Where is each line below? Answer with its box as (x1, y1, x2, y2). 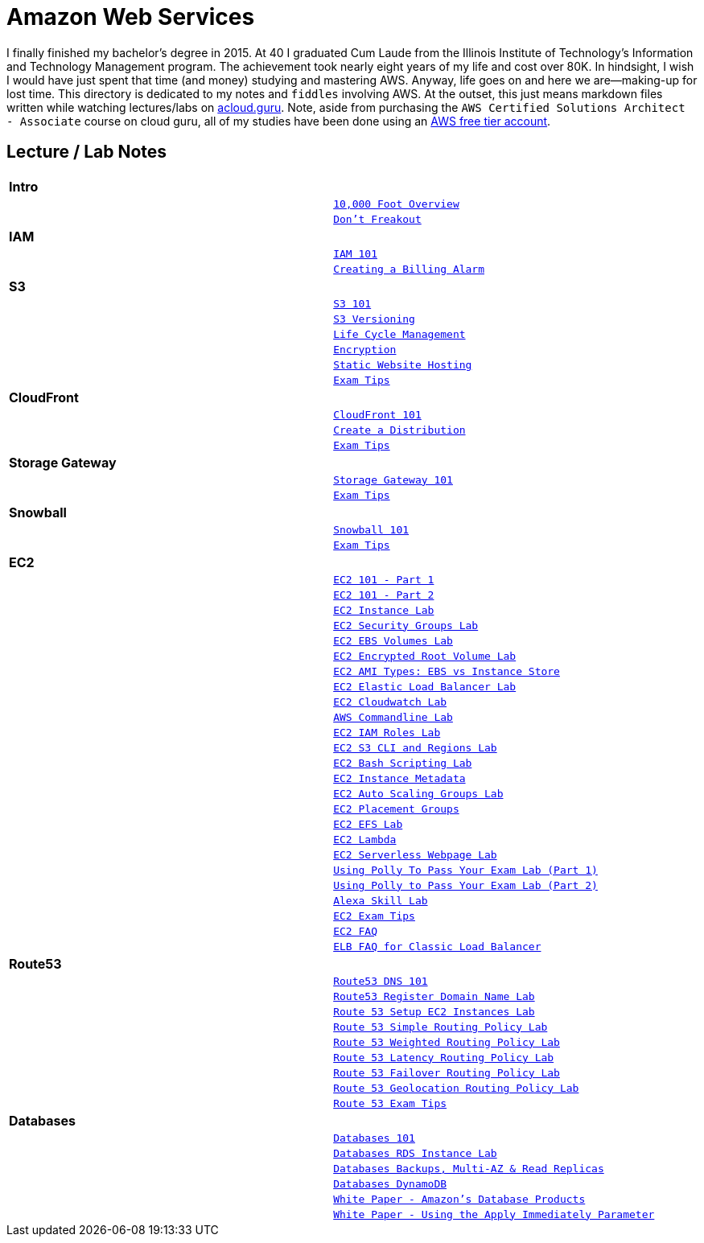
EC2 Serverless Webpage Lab (333, 848, 497, 861)
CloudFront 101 (333, 408, 422, 421)
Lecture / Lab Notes (6, 142, 167, 163)
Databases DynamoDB (333, 1177, 447, 1190)
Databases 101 (333, 1131, 415, 1144)
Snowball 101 (333, 523, 410, 536)
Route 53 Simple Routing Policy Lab (333, 1020, 548, 1033)
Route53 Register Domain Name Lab (333, 990, 535, 1002)
